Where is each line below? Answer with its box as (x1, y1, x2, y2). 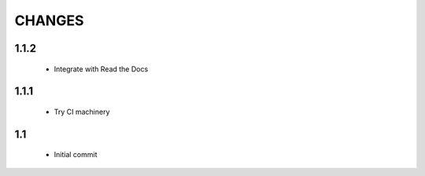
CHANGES (14, 12, 84, 29)
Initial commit (54, 150, 98, 159)
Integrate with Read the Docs (54, 64, 149, 74)
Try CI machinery (54, 107, 110, 116)
